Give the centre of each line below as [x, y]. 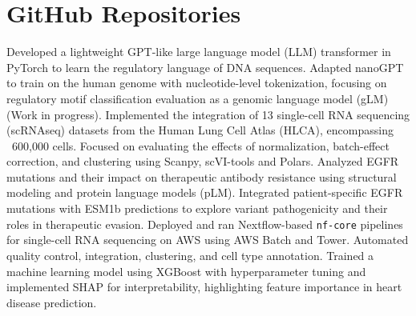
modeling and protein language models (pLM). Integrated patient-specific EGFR [205, 192]
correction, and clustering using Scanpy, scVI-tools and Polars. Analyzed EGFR [203, 161]
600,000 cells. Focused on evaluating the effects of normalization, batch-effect [200, 145]
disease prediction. [52, 302]
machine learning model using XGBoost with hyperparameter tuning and [186, 271]
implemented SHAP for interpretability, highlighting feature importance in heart [204, 287]
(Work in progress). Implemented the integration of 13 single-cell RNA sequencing [208, 114]
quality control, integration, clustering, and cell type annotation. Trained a [190, 255]
